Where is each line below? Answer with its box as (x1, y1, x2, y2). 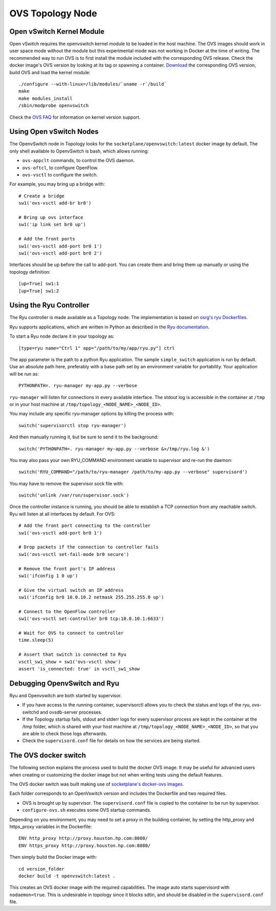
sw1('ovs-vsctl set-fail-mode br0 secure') (18, 551, 129, 557)
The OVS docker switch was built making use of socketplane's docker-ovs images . (9, 781, 184, 787)
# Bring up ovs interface (18, 215, 84, 220)
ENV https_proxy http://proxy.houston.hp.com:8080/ (18, 842, 151, 849)
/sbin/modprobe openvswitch (18, 103, 89, 108)
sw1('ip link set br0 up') (18, 221, 86, 228)
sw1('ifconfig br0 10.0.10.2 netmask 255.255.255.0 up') (18, 594, 165, 601)
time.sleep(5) (18, 637, 54, 643)
